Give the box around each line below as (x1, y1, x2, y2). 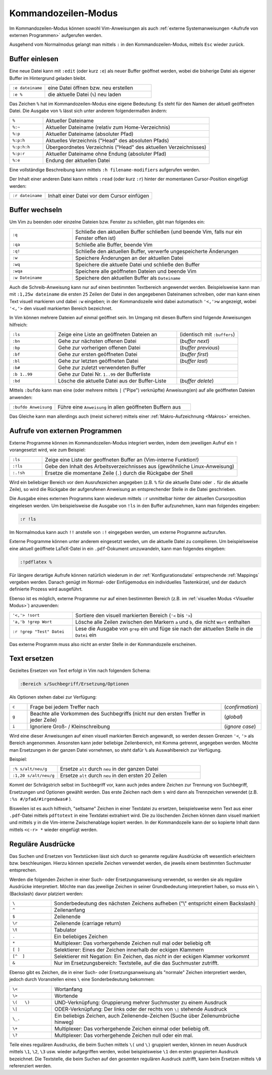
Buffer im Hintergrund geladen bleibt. (9, 75, 87, 81)
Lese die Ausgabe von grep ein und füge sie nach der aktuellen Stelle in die (75, 625, 253, 632)
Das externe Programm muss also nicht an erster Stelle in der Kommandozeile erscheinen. (9, 641, 197, 647)
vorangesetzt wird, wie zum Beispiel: (9, 447, 86, 453)
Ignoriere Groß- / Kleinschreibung (30, 723, 110, 730)
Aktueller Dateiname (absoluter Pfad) (45, 130, 133, 137)
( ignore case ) (224, 723, 256, 730)
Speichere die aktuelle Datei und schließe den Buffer (75, 261, 200, 268)
